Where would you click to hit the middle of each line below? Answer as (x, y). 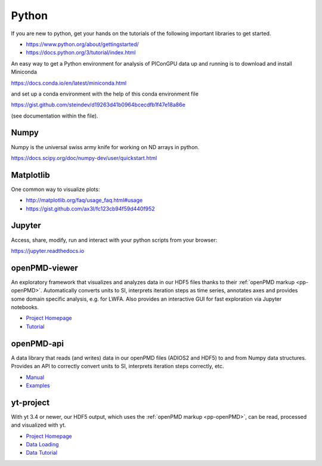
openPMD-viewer (44, 268)
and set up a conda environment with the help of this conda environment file (105, 94)
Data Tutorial (42, 453)
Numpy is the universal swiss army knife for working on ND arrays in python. (105, 147)
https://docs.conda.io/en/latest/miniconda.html (69, 83)
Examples (38, 385)
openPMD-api (37, 343)
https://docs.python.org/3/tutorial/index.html (81, 53)
